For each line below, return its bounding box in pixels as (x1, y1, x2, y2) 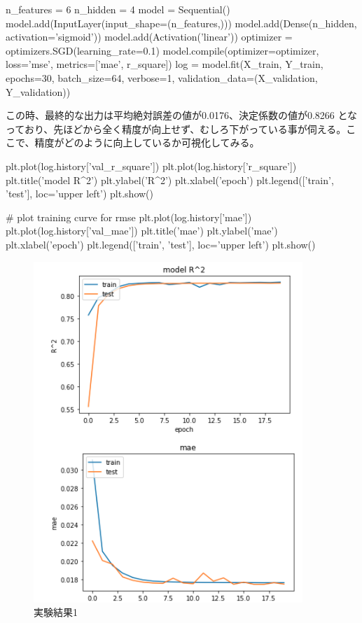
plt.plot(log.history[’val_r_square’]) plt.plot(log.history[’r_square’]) (6, 158, 297, 173)
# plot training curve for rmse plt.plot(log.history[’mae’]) (6, 209, 252, 224)
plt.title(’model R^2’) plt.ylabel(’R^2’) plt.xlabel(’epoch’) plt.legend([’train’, (6, 172, 334, 187)
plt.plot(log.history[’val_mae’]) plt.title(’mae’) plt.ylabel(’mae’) (6, 223, 278, 238)
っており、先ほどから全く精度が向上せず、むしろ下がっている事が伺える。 (6, 121, 347, 136)
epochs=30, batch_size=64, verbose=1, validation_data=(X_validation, (6, 70, 318, 85)
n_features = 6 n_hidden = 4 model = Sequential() (6, 2, 230, 16)
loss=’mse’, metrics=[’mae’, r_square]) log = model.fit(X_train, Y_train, (6, 57, 323, 71)
